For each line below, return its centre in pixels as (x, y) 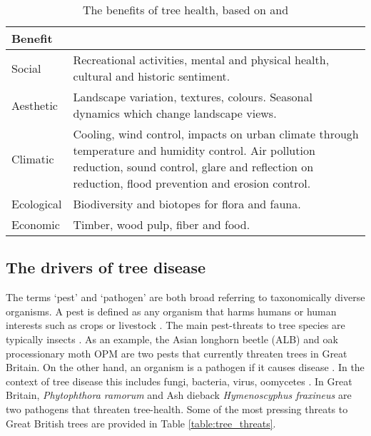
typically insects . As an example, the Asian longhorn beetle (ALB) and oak (172, 339)
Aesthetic (35, 105)
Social (26, 68)
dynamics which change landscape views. (175, 113)
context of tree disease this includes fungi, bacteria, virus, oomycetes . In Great (179, 381)
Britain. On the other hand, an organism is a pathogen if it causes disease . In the (185, 367)
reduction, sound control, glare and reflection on (193, 167)
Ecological (37, 204)
